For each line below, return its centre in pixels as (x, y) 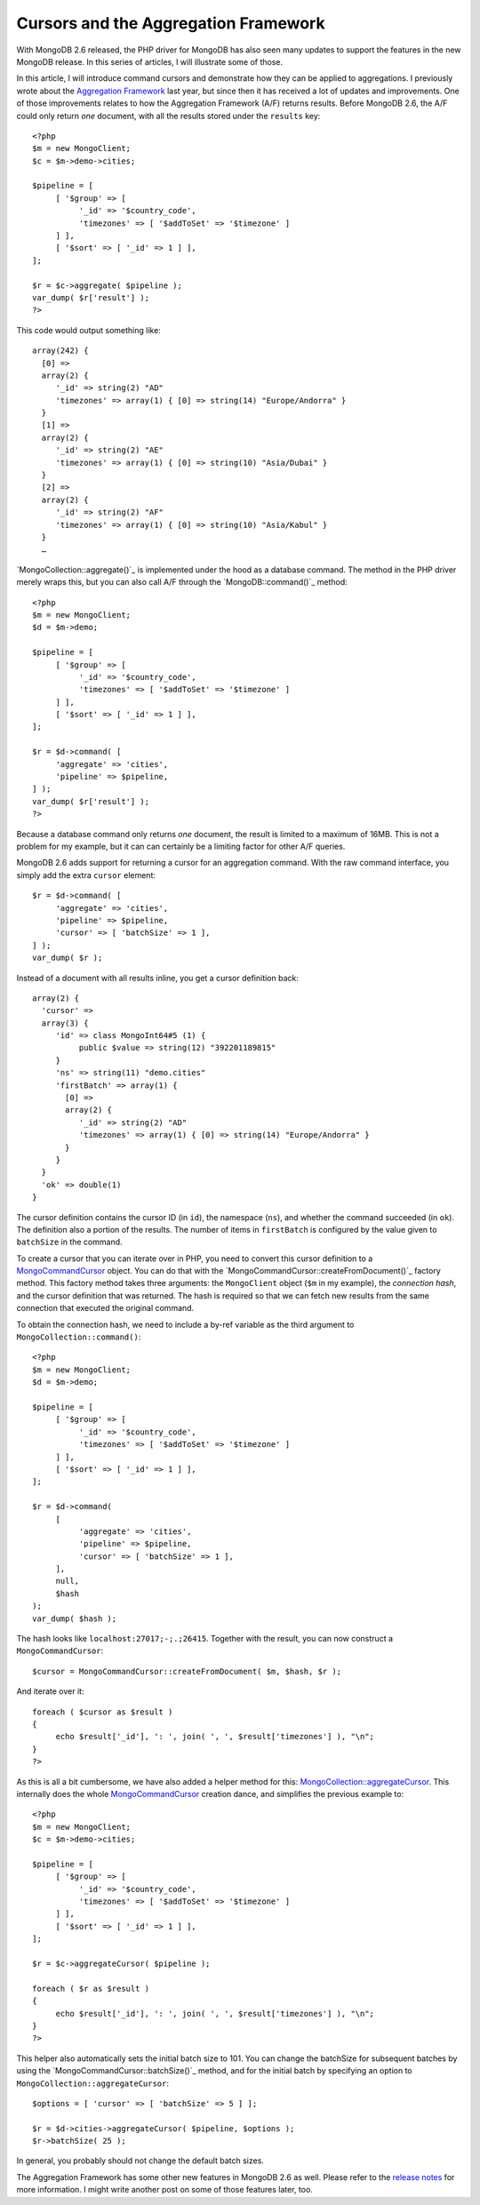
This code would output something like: (89, 330)
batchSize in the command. (70, 1242)
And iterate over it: (50, 1691)
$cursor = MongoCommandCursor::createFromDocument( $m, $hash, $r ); (187, 1671)
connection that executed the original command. (105, 1308)
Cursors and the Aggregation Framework (171, 23)
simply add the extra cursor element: (86, 875)
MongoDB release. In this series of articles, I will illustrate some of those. (150, 61)
